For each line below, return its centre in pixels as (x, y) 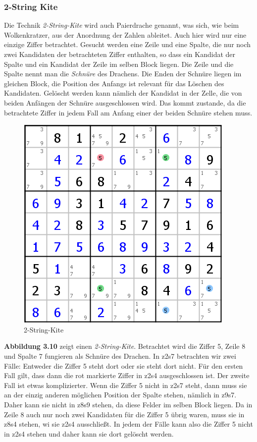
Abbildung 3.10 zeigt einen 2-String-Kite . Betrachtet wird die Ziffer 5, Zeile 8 (125, 346)
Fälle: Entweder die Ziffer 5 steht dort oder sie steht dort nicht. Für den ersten (124, 365)
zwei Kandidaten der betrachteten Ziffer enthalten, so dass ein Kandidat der (120, 54)
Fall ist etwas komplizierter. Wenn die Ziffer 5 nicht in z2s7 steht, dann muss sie (126, 385)
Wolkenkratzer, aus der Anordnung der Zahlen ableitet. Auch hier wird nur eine (125, 34)
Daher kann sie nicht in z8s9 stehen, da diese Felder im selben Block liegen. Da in (128, 404)
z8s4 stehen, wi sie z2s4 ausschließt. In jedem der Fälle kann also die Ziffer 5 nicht (128, 424)
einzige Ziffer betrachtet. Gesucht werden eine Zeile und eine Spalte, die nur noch (128, 44)
